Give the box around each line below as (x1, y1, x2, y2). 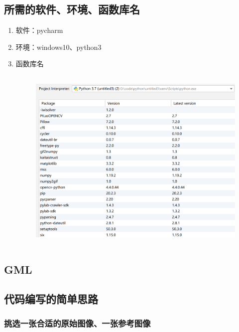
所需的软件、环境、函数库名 (4, 1, 140, 17)
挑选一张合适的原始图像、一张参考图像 (4, 317, 151, 330)
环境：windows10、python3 (15, 41, 102, 52)
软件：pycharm (15, 25, 63, 35)
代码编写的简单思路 (4, 291, 98, 306)
